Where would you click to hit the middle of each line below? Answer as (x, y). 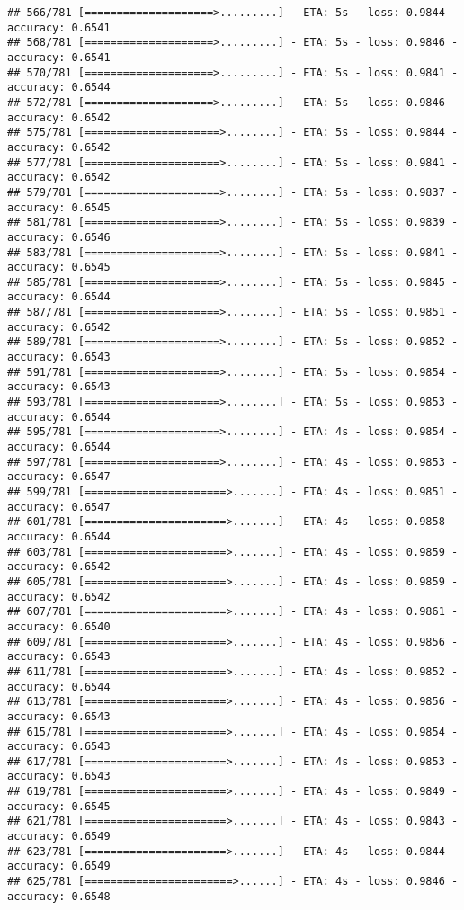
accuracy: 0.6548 (59, 896)
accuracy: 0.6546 (59, 237)
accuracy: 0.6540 (59, 626)
